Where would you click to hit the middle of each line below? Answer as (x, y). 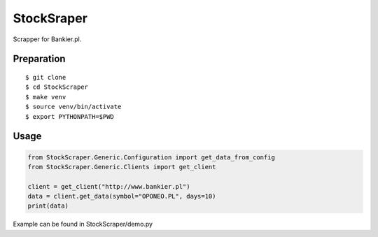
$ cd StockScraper (57, 87)
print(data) (48, 206)
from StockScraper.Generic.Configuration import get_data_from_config (152, 157)
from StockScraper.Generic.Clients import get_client (122, 167)
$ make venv (46, 97)
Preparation (39, 59)
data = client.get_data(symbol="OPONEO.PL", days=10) (122, 196)
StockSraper (50, 18)
